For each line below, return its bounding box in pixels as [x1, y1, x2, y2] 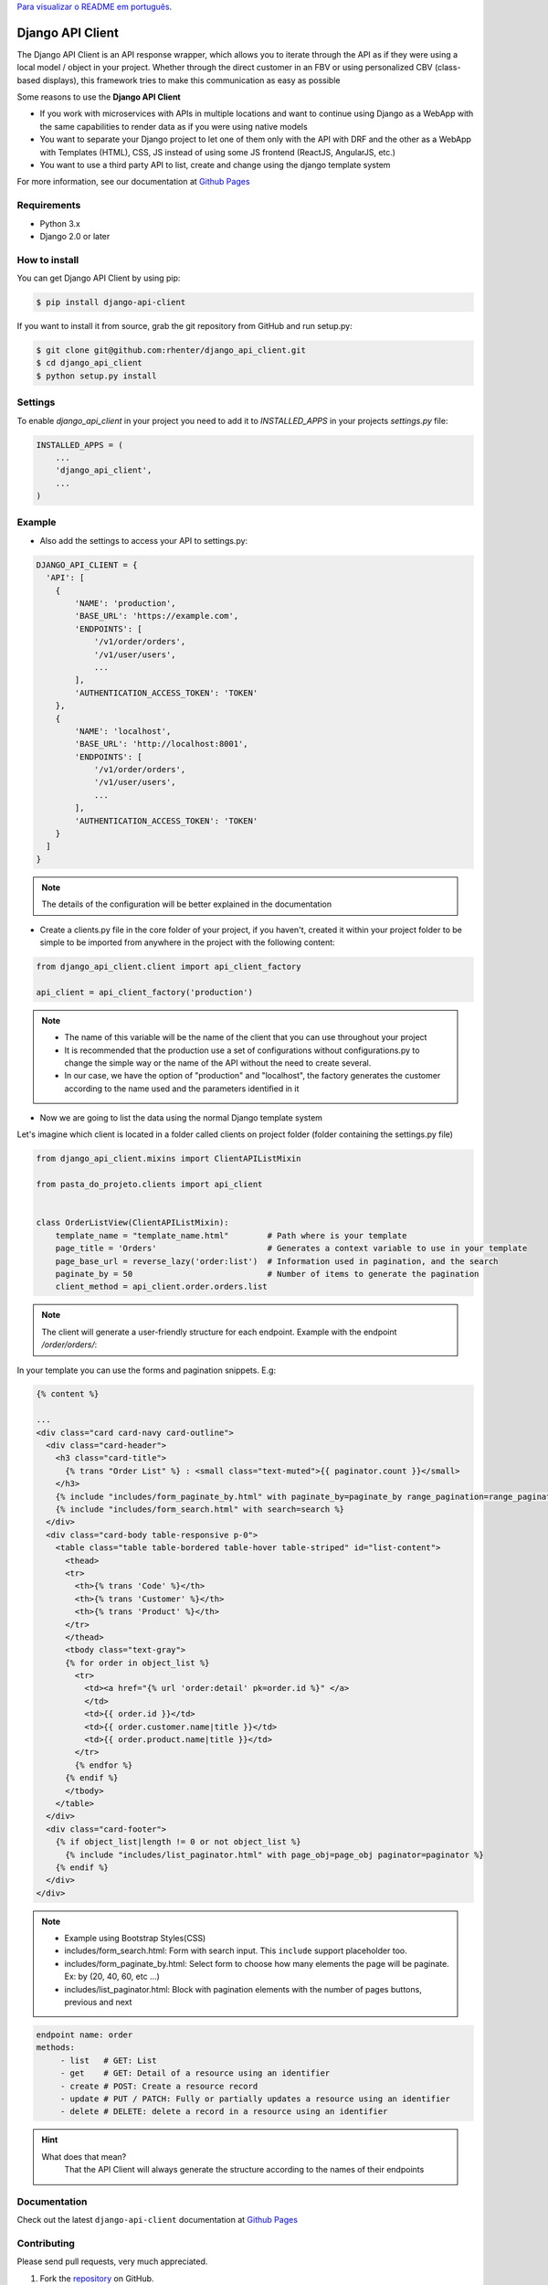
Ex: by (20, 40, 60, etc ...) [64, 1971, 160, 1982]
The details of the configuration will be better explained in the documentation [41, 898, 332, 909]
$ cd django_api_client [36, 357, 143, 368]
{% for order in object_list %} [65, 1657, 210, 1668]
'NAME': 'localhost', [74, 726, 172, 736]
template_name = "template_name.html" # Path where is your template [55, 1230, 407, 1240]
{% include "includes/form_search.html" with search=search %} [55, 1504, 345, 1514]
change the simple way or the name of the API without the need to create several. [64, 1057, 372, 1068]
